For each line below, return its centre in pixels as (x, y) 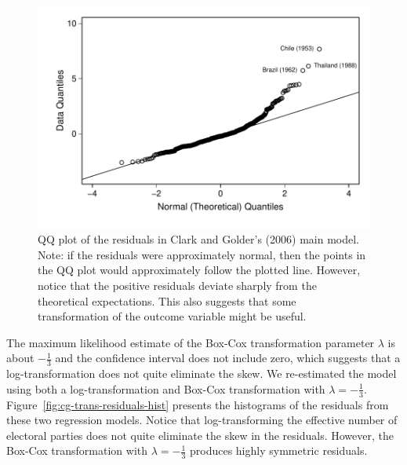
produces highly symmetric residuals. (278, 450)
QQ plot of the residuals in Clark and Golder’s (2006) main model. (198, 239)
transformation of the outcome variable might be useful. (172, 316)
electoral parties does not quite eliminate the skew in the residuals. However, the (200, 435)
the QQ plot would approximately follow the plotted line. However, (199, 270)
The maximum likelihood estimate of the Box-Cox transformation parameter (191, 342)
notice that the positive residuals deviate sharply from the (177, 286)
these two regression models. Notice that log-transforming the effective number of (202, 420)
